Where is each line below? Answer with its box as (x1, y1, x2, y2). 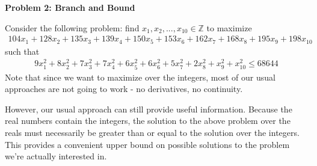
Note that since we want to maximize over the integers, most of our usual (5, 70, 275, 83)
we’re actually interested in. (5, 150, 107, 162)
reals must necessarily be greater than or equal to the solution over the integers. (5, 126, 300, 138)
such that (5, 45, 40, 57)
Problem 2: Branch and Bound (5, 1, 135, 13)
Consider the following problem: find (5, 21, 140, 34)
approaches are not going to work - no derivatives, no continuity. (5, 82, 243, 95)
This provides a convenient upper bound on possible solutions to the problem (5, 138, 290, 150)
